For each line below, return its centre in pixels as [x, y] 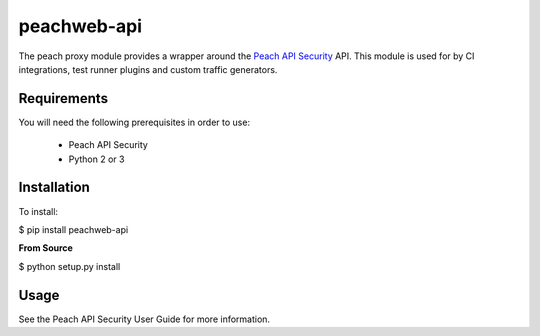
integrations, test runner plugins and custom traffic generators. [148, 69]
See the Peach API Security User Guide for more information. [144, 319]
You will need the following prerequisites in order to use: [134, 122]
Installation [54, 187]
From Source [46, 248]
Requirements [63, 98]
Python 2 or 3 [96, 159]
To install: [38, 211]
